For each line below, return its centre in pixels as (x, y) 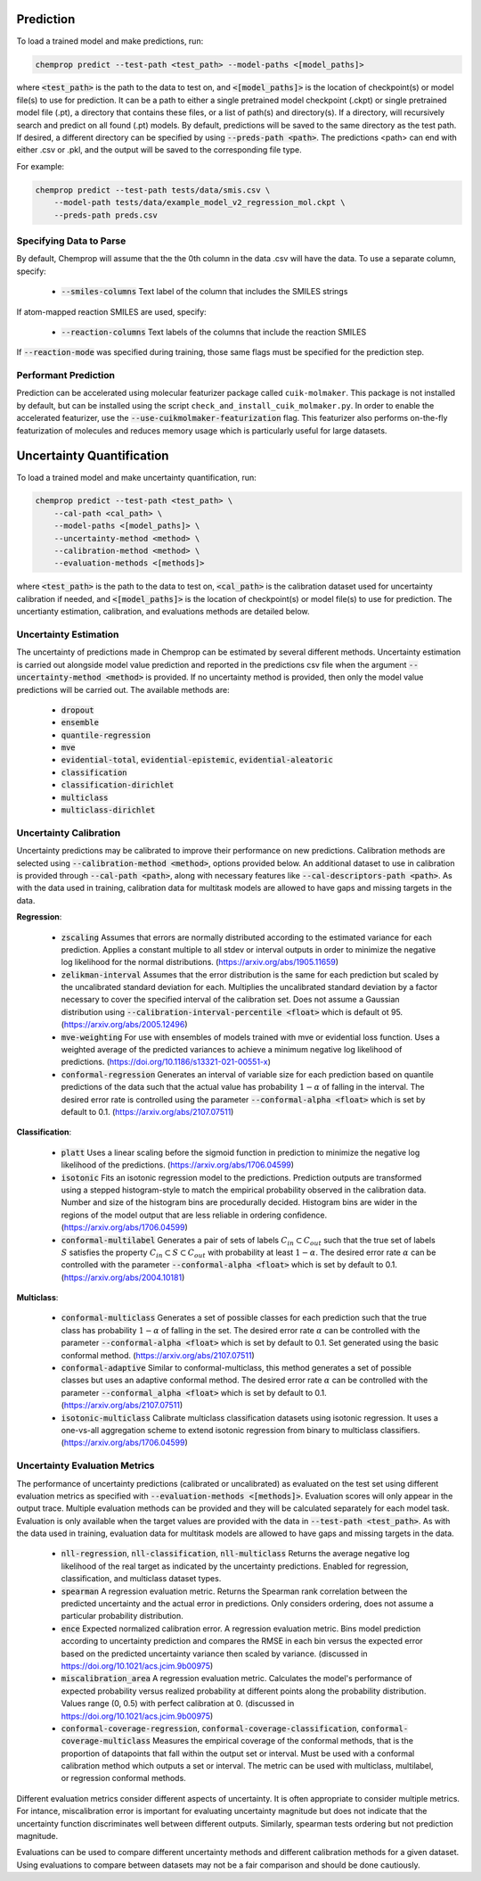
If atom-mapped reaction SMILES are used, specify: (111, 311)
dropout (78, 710)
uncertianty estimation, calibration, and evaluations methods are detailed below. (163, 612)
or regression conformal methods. (123, 1778)
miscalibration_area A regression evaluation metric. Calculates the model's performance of (237, 1679)
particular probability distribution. (122, 1616)
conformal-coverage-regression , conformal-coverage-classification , (210, 1728)
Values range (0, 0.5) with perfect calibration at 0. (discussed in (178, 1704)
